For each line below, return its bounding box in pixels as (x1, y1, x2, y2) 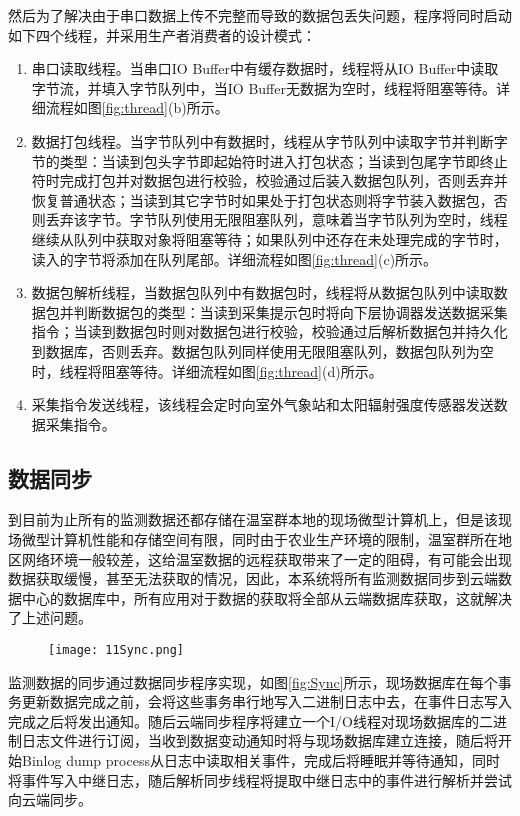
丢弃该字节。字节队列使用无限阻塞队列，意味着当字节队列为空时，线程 (45, 209, 508, 230)
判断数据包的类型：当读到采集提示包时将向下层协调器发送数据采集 (73, 301, 508, 322)
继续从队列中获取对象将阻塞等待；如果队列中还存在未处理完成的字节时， (31, 228, 508, 249)
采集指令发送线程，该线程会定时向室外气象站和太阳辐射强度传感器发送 (31, 394, 494, 415)
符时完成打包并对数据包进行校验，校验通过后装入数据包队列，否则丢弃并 (31, 170, 508, 191)
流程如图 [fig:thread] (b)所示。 (45, 97, 229, 118)
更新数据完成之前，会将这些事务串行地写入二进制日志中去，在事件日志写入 (21, 691, 512, 712)
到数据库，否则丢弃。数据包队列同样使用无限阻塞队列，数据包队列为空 (31, 340, 494, 361)
